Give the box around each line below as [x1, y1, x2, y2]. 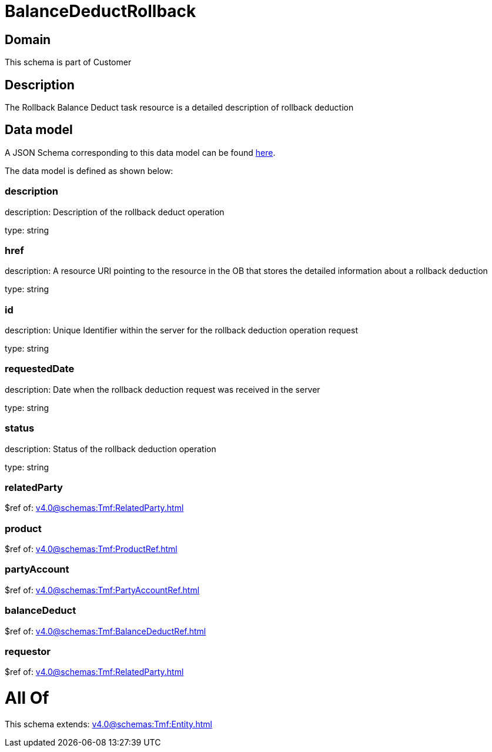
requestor [5, 645, 51, 657]
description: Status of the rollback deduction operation [5, 443, 216, 454]
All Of [5, 688, 49, 708]
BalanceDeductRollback [5, 1, 196, 21]
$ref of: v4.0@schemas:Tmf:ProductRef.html [5, 544, 178, 554]
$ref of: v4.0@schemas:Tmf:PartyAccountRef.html [5, 584, 200, 595]
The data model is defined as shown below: [5, 165, 173, 176]
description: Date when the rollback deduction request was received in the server [5, 384, 320, 395]
